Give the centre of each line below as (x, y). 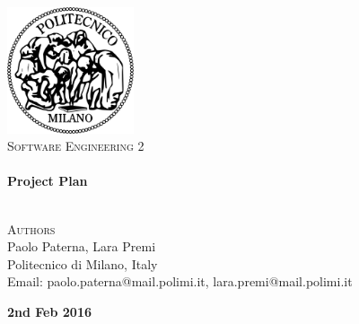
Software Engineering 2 (76, 146)
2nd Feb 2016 (49, 312)
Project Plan (48, 181)
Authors (31, 228)
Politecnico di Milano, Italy (83, 263)
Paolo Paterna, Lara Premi (82, 246)
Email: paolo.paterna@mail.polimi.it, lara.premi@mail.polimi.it (180, 281)
